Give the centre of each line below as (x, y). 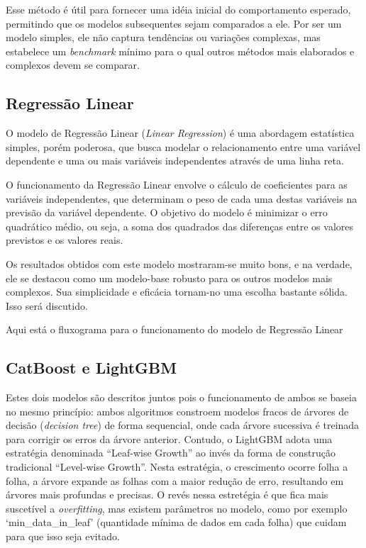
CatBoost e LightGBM (91, 368)
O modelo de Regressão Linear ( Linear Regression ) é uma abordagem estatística (180, 133)
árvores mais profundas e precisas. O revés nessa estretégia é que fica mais (167, 494)
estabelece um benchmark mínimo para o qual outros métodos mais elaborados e (180, 51)
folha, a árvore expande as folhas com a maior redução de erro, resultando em (175, 480)
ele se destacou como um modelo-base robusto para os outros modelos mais (169, 278)
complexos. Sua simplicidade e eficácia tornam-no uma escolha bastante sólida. (177, 292)
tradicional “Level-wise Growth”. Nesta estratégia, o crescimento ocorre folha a (177, 467)
